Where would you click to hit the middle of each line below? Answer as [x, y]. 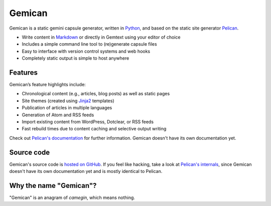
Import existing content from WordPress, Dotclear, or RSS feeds [88, 122]
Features [23, 72]
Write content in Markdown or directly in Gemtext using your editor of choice [101, 37]
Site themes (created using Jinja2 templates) [68, 101]
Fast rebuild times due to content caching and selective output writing [94, 129]
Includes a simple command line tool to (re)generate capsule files [90, 44]
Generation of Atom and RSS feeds [58, 115]
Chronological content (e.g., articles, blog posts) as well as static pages [96, 94]
